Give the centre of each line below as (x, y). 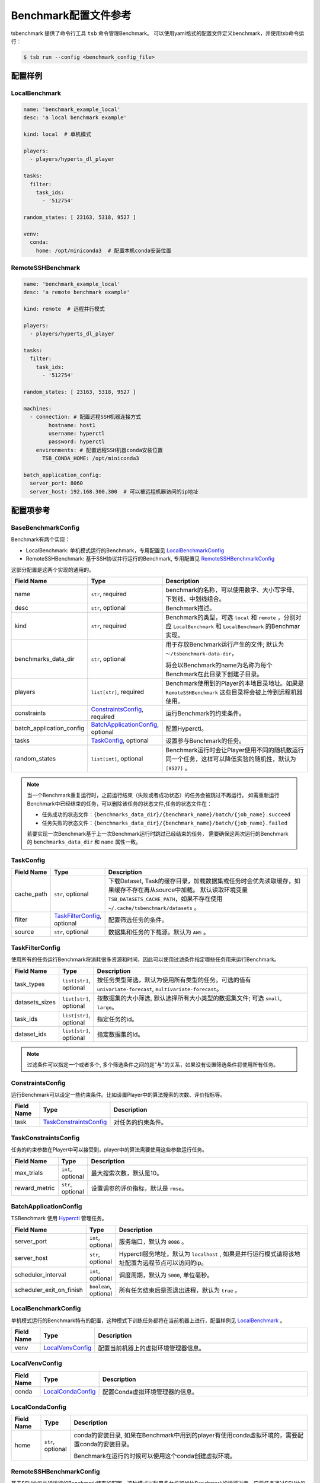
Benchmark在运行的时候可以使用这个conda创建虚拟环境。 (155, 1456)
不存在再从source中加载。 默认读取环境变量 (187, 890)
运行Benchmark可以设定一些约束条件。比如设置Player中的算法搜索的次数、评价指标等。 (118, 1095)
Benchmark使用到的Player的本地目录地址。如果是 (235, 683)
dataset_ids (31, 1034)
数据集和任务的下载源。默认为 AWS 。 (159, 933)
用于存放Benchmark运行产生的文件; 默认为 (225, 644)
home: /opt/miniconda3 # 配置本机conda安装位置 (104, 250)
